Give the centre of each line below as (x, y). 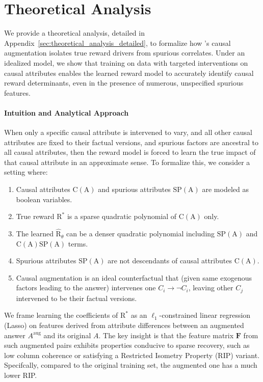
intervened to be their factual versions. (76, 298)
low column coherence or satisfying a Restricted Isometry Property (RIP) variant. (132, 355)
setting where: (26, 172)
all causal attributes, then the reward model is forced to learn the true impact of (130, 152)
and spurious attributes (134, 189)
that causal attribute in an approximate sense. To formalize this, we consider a (127, 162)
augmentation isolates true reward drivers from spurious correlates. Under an (125, 53)
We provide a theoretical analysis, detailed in (74, 33)
